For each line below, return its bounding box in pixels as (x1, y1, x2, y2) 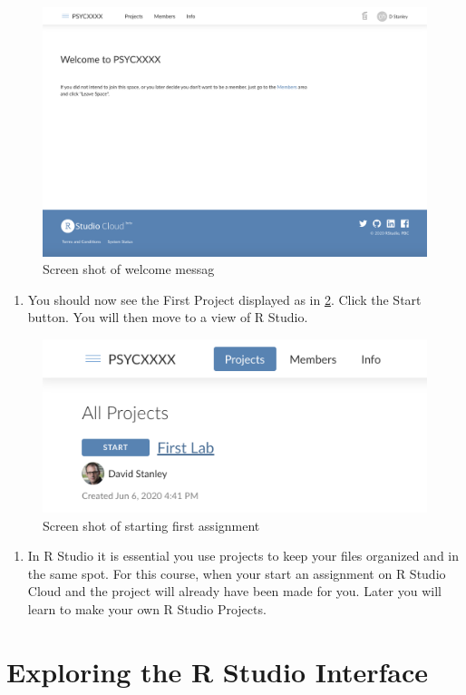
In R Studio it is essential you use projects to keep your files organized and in (27, 546, 459, 565)
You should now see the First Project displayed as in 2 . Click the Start (27, 289, 422, 308)
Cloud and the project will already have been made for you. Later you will (27, 582, 442, 601)
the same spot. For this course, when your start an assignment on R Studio (27, 563, 446, 582)
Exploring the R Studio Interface (6, 652, 429, 690)
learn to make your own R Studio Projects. (27, 600, 267, 619)
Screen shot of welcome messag (43, 259, 215, 279)
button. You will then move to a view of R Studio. (27, 308, 308, 327)
